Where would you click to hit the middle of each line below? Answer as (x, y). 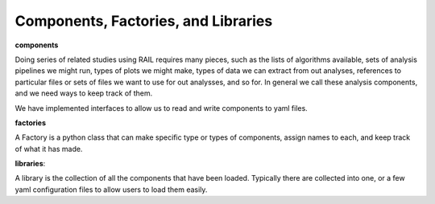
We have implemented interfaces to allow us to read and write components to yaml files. (161, 108)
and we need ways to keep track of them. (84, 93)
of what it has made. (49, 149)
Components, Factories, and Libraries (144, 21)
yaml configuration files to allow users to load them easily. (111, 190)
